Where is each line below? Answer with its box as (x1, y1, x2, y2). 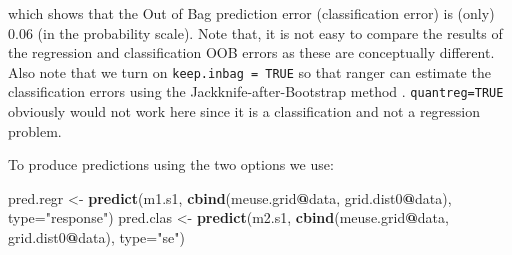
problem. (8, 120, 62, 141)
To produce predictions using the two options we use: (8, 154, 334, 175)
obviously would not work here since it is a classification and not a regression (8, 101, 481, 122)
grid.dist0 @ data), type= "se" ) (8, 227, 185, 248)
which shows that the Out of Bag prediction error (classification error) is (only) (8, 3, 495, 23)
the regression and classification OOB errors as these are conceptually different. (8, 42, 495, 63)
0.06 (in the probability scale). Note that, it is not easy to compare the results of (8, 22, 503, 43)
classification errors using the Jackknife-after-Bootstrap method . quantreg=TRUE (8, 81, 504, 102)
